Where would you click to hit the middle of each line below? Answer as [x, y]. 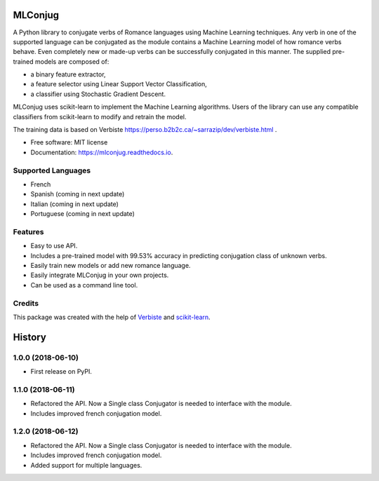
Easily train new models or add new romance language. [111, 266]
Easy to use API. [54, 246]
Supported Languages [52, 170]
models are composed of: [72, 61]
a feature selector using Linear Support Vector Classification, [119, 84]
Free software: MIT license [69, 142]
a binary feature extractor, [68, 74]
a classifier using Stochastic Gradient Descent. [98, 94]
